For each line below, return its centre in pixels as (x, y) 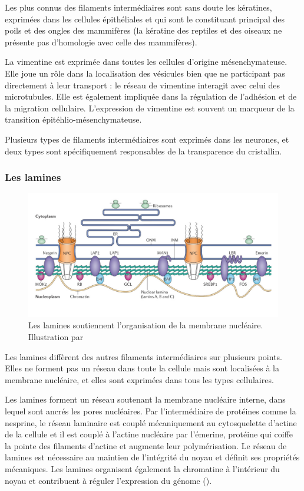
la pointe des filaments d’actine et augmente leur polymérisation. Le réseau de (146, 445)
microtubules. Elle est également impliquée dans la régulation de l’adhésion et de (151, 96)
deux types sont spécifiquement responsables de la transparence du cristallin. (143, 151)
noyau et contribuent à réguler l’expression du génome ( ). (108, 480)
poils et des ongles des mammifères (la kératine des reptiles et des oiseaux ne (143, 30)
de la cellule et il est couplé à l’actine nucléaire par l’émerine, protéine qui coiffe (149, 434)
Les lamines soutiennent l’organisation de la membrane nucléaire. (146, 325)
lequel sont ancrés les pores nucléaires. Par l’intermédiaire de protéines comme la (151, 411)
